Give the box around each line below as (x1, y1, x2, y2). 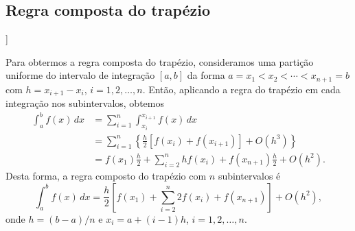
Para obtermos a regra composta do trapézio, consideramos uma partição (5, 54, 314, 69)
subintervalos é (218, 168, 281, 182)
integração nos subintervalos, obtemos (5, 96, 164, 110)
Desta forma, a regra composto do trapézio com (5, 168, 207, 182)
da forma (187, 68, 225, 82)
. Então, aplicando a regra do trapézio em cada (142, 82, 341, 96)
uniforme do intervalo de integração (5, 68, 155, 82)
